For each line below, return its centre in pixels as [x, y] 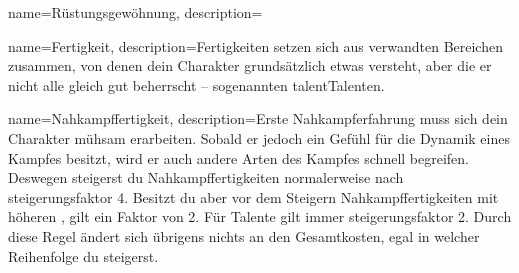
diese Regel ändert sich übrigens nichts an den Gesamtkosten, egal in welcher [244, 235]
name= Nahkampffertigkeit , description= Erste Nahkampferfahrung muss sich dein [258, 118]
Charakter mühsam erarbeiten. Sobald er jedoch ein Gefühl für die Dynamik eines [259, 137]
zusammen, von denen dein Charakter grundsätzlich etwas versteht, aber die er [250, 65]
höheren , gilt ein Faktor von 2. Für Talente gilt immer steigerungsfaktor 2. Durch [260, 216]
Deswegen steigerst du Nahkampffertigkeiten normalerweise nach [206, 177]
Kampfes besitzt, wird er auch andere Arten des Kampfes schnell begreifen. [239, 157]
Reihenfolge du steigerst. [83, 255]
